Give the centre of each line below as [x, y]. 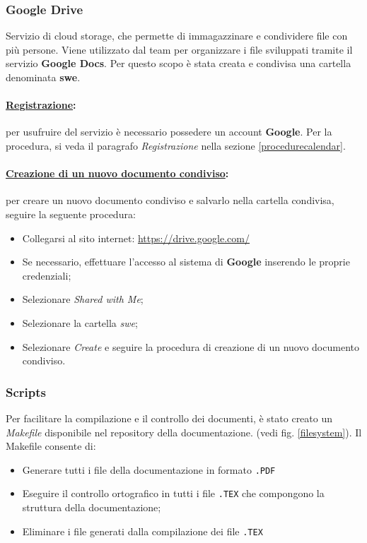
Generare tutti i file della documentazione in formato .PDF [149, 469]
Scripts [26, 392]
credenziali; [47, 275]
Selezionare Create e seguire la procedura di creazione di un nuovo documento [191, 346]
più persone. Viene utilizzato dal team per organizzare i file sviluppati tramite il [179, 49]
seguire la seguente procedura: [71, 214]
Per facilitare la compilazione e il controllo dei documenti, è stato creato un [169, 418]
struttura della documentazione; [92, 507]
